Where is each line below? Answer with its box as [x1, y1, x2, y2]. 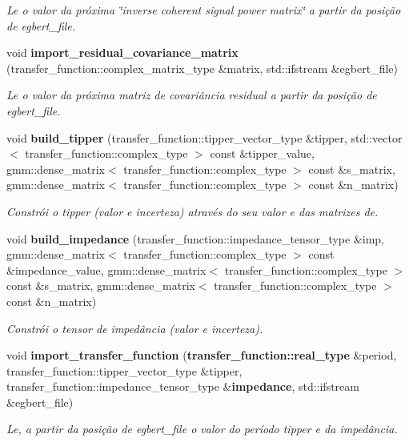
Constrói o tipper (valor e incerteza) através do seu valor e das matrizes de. [6, 203, 379, 219]
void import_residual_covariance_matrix [6, 44, 239, 61]
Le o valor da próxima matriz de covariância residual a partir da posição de [6, 86, 377, 103]
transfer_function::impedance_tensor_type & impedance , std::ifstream [6, 378, 359, 395]
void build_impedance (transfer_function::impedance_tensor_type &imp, [6, 230, 385, 247]
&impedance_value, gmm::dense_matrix [6, 261, 207, 278]
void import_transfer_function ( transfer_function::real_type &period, [6, 347, 397, 364]
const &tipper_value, [210, 145, 315, 162]
